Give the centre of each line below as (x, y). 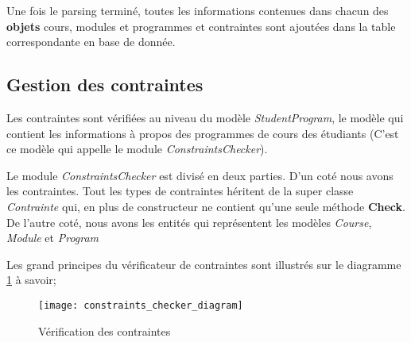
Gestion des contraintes (105, 85)
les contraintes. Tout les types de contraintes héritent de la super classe (180, 191)
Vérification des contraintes (105, 330)
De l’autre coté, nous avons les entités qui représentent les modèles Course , (189, 222)
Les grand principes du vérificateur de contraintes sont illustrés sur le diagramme (204, 264)
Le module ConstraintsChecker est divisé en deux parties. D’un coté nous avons (200, 175)
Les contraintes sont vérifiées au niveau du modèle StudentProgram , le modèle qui (205, 117)
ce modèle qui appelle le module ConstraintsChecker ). (137, 149)
